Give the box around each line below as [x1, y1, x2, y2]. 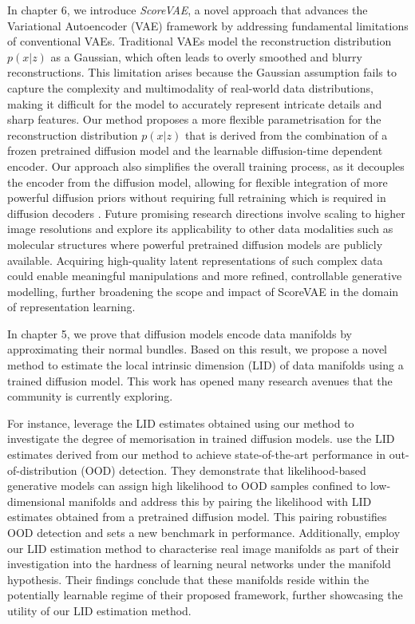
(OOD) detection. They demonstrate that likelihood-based [81, 461, 366, 478]
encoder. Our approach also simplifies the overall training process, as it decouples [7, 157, 405, 174]
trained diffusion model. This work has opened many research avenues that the [7, 372, 393, 389]
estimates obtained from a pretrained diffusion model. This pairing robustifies [7, 508, 387, 525]
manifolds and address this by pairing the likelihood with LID [69, 492, 372, 509]
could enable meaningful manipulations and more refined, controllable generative [7, 267, 402, 284]
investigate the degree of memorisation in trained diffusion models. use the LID [7, 430, 395, 447]
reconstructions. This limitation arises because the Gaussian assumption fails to [7, 64, 397, 81]
